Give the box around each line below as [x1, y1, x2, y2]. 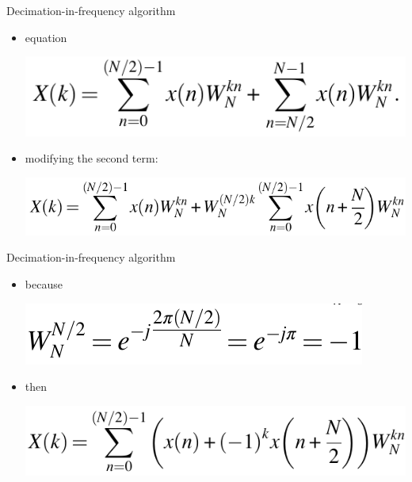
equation [25, 29, 67, 45]
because [25, 275, 63, 292]
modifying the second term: [25, 150, 158, 166]
